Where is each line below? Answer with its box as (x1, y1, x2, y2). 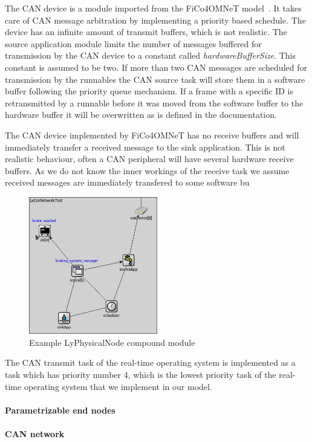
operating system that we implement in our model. (24, 380, 212, 392)
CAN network (5, 427, 65, 440)
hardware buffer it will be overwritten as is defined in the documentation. (5, 108, 277, 121)
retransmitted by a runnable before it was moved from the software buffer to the (5, 96, 304, 109)
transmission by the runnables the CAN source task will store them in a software (5, 73, 305, 85)
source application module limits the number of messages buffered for (5, 37, 262, 50)
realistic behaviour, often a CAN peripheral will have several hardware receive (5, 152, 294, 165)
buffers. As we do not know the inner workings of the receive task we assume (5, 164, 290, 177)
